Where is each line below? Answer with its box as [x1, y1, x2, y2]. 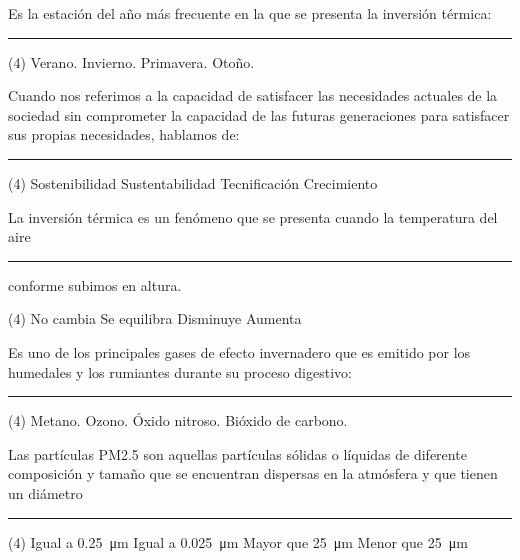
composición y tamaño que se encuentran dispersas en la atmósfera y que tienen [8, 463, 498, 484]
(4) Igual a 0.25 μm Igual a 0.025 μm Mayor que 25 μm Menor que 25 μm [8, 531, 468, 552]
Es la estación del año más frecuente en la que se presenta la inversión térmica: [8, 3, 492, 23]
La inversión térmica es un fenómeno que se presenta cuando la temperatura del [8, 206, 498, 227]
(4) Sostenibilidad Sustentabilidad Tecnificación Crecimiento [8, 172, 378, 193]
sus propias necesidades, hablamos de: [8, 124, 240, 145]
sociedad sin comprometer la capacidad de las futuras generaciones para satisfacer [8, 104, 510, 125]
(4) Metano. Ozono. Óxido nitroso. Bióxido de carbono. [8, 410, 348, 431]
